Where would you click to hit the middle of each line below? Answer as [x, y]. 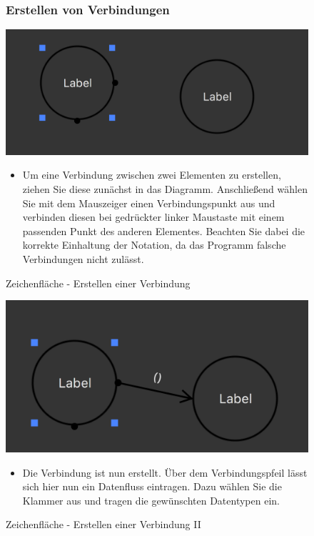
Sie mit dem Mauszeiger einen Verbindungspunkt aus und [149, 203]
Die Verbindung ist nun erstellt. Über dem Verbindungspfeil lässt [165, 472]
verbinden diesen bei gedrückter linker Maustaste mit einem [153, 217]
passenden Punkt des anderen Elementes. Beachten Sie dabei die [164, 230]
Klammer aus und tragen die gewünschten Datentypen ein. [151, 500]
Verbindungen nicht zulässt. [83, 258]
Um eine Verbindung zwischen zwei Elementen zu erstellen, [152, 175]
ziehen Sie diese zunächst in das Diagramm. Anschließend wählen [165, 188]
